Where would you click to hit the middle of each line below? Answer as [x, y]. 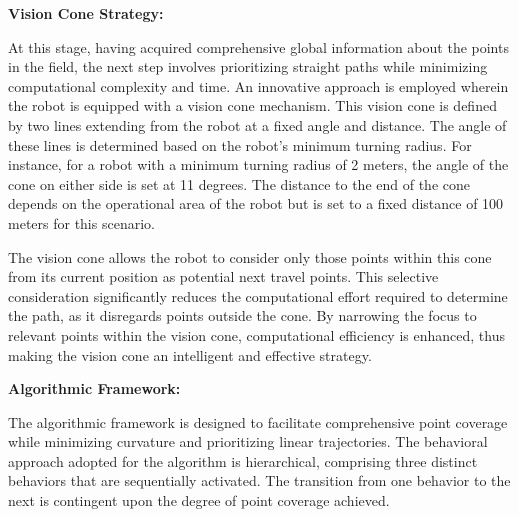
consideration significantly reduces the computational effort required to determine [258, 295]
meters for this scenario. [81, 222]
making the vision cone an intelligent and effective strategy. [190, 354]
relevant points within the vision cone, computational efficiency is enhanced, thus [256, 334]
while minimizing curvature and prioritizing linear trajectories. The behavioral [248, 441]
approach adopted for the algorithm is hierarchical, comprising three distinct [243, 460]
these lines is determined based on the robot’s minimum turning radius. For [240, 144]
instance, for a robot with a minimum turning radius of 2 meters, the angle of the [258, 164]
